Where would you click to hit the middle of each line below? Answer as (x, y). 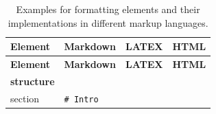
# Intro (81, 99)
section (25, 98)
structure (33, 81)
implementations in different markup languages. (108, 22)
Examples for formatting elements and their (108, 9)
